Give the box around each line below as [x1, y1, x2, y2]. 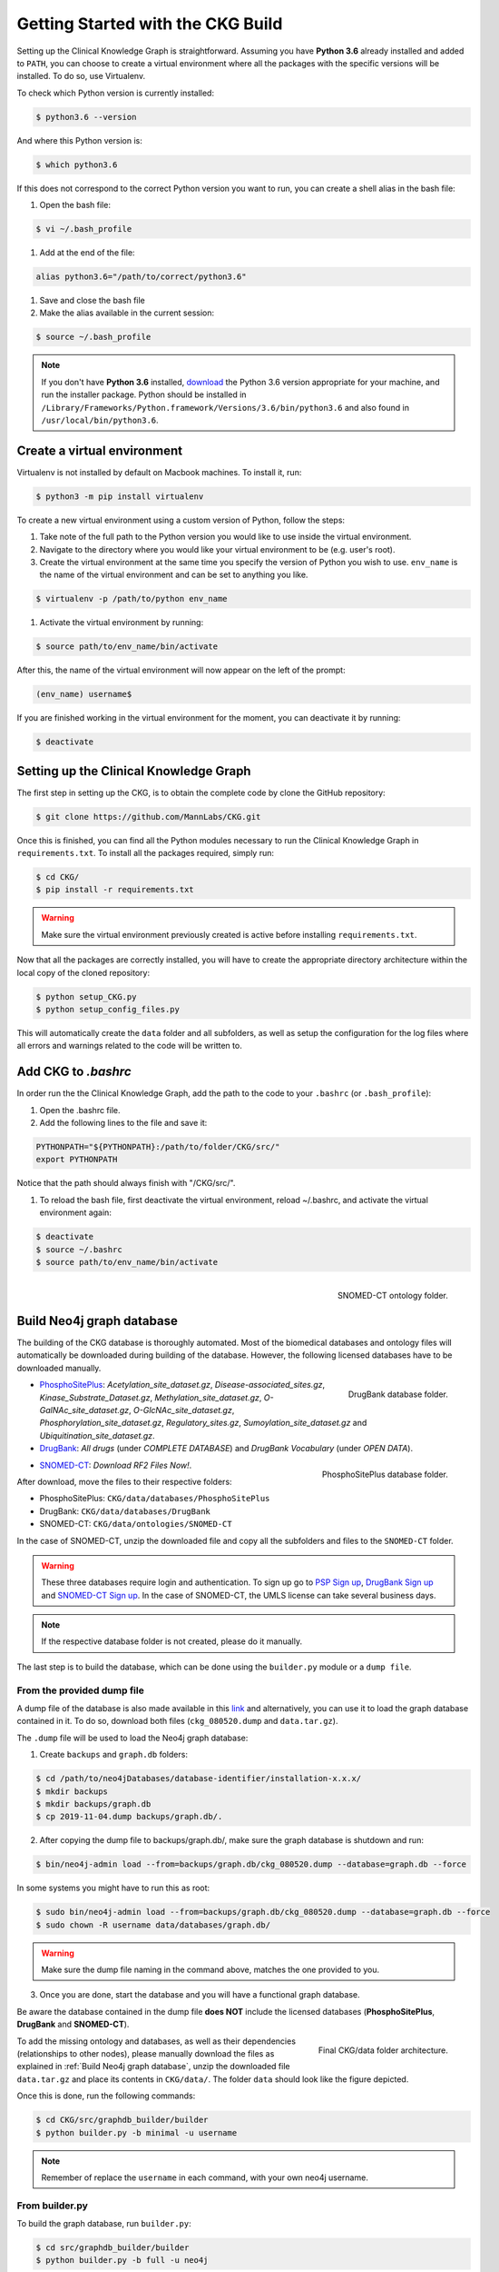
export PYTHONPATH [35, 1154, 118, 1165]
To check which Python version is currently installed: [16, 87, 215, 98]
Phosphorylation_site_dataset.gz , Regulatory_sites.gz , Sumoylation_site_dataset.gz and [39, 1418, 367, 1429]
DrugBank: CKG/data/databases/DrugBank [39, 1505, 210, 1517]
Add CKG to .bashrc [16, 1064, 132, 1080]
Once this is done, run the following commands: [16, 2090, 196, 2101]
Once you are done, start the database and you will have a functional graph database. [39, 1989, 360, 2000]
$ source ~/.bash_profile [35, 332, 152, 343]
